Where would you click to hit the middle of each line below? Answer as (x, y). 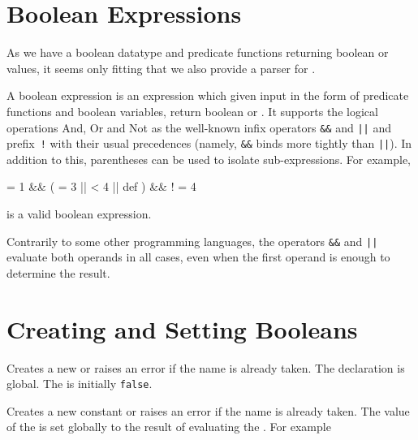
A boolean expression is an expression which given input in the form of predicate (208, 95)
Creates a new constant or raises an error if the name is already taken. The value (208, 410)
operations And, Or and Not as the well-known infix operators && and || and (199, 127)
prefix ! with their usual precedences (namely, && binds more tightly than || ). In (209, 143)
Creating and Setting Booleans (182, 328)
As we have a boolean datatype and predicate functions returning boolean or (198, 52)
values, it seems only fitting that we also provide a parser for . (161, 68)
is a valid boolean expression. (79, 214)
